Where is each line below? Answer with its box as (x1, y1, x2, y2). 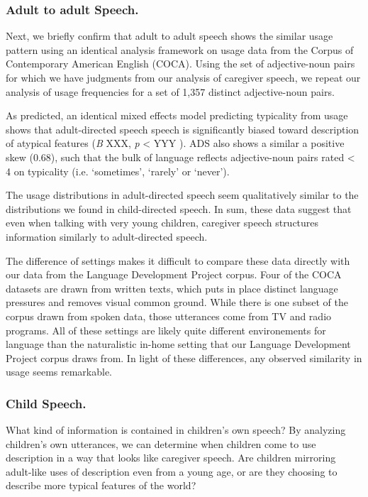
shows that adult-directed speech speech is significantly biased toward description (6, 121, 359, 136)
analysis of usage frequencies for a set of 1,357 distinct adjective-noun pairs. (6, 84, 335, 99)
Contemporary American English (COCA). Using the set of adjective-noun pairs (6, 56, 355, 71)
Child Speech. (6, 394, 87, 412)
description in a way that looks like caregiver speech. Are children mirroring (6, 450, 336, 465)
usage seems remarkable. (6, 364, 112, 379)
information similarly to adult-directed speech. (6, 229, 208, 244)
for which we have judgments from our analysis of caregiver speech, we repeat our (6, 70, 361, 84)
